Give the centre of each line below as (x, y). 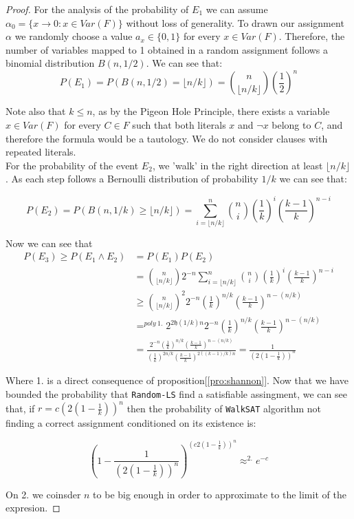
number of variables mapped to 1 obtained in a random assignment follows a (167, 49)
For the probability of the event (72, 165)
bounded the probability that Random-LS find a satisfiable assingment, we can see (176, 393)
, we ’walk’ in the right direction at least (237, 165)
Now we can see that (49, 243)
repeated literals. (41, 152)
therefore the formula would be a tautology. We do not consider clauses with (167, 138)
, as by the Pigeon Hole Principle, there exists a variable (211, 111)
